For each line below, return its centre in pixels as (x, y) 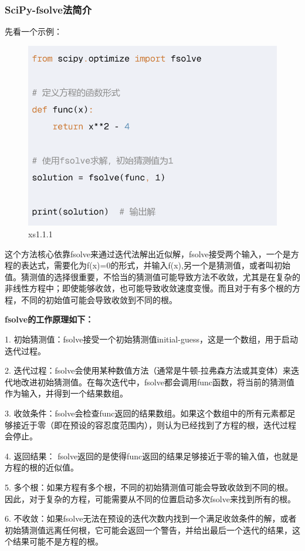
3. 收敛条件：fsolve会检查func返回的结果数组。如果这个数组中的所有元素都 (146, 413)
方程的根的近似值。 (42, 467)
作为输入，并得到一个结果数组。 (66, 393)
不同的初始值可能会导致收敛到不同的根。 (99, 299)
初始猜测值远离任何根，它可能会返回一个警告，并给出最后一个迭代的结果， (148, 530)
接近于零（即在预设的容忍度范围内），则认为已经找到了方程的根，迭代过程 (154, 424)
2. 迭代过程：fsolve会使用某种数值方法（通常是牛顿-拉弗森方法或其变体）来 (148, 370)
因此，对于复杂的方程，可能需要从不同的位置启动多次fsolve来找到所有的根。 (150, 498)
